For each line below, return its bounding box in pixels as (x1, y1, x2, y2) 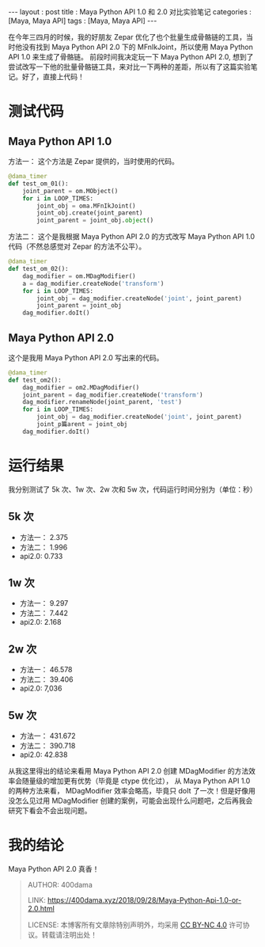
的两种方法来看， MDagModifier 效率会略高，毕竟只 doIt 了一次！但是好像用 (8, 786, 256, 795)
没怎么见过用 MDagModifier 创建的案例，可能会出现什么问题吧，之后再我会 (8, 796, 253, 805)
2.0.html (27, 903, 55, 913)
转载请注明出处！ (41, 930, 97, 939)
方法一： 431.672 (19, 731, 76, 740)
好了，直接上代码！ (21, 72, 85, 81)
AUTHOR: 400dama (27, 880, 93, 889)
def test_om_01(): (8, 180, 69, 188)
